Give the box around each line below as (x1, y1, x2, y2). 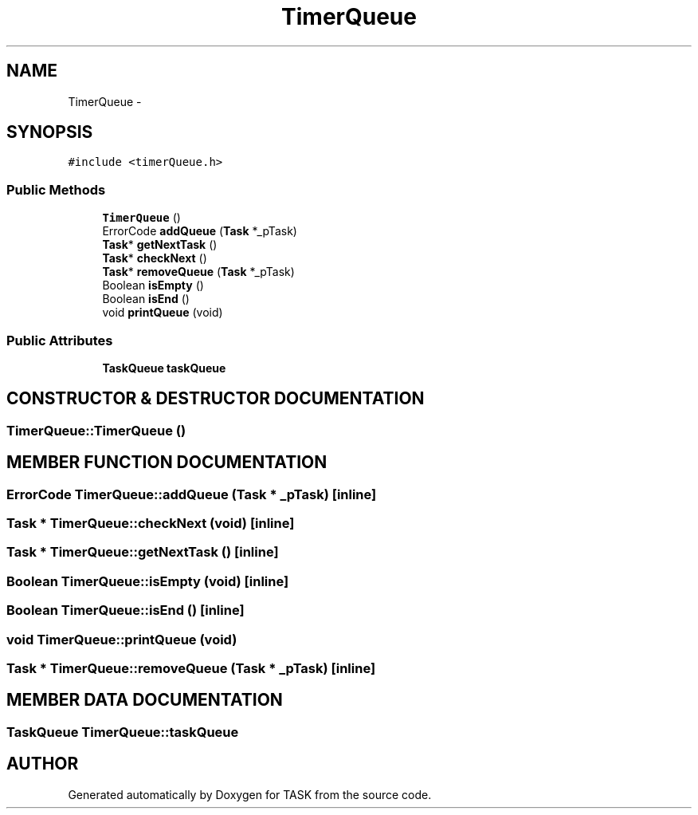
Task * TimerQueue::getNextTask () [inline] (6, 544, 279, 561)
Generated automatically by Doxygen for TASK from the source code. (68, 787, 432, 801)
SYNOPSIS (6, 122, 93, 143)
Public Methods (6, 181, 106, 198)
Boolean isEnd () (102, 292, 190, 306)
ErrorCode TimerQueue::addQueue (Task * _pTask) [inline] (6, 486, 377, 502)
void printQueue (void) (102, 305, 223, 320)
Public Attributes (6, 332, 113, 348)
